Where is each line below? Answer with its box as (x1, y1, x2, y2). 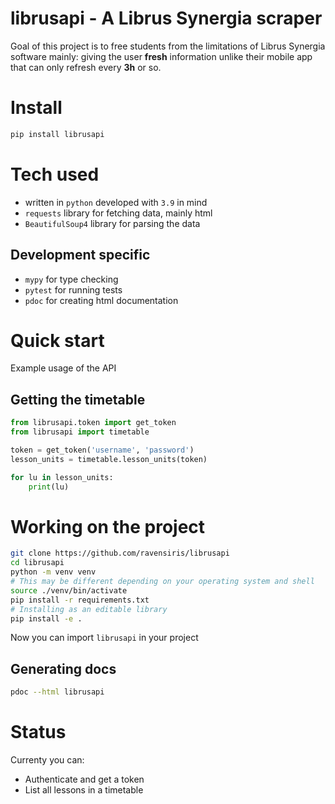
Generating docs (10, 660, 117, 677)
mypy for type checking (24, 273, 119, 285)
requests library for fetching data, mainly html (24, 207, 213, 219)
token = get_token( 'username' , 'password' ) (10, 445, 195, 455)
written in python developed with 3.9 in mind (24, 196, 208, 208)
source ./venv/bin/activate (10, 585, 128, 596)
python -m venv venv (10, 567, 97, 577)
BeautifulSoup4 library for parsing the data (24, 217, 201, 229)
